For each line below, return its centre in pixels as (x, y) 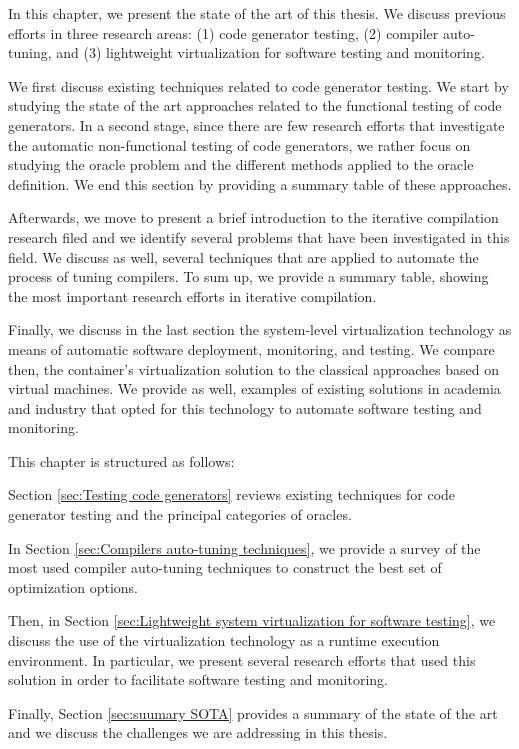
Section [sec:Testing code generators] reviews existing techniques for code (232, 494)
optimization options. (73, 586)
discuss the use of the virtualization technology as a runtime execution (224, 640)
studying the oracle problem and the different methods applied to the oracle (241, 164)
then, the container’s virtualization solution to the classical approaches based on (253, 368)
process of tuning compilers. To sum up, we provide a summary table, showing (248, 276)
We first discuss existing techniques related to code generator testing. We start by (258, 85)
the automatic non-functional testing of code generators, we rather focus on (239, 144)
